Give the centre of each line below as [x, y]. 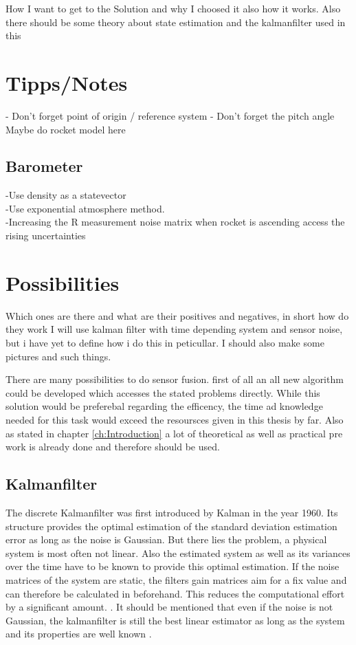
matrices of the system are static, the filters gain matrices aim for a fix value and [176, 579]
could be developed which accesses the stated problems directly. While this [163, 392]
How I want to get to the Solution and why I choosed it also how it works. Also [173, 8]
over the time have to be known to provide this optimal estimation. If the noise [173, 566]
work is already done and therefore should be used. [113, 447]
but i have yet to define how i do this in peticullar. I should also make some [165, 342]
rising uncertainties [46, 236]
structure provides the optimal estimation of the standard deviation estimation [171, 526]
